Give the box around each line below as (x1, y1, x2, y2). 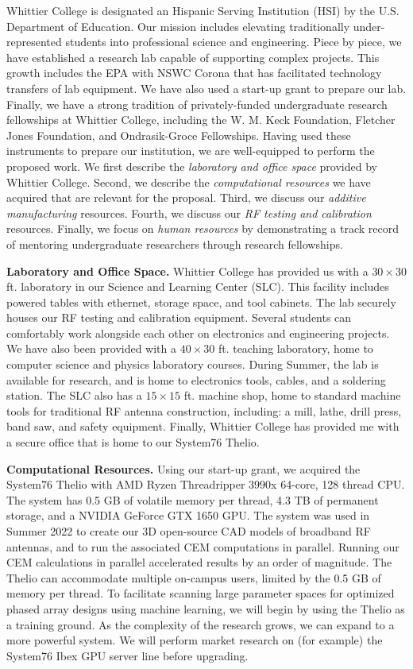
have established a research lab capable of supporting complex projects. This (6, 48, 380, 65)
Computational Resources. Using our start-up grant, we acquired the (6, 460, 361, 477)
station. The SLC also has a (6, 387, 142, 404)
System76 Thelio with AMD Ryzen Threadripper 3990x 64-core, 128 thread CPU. (6, 476, 405, 493)
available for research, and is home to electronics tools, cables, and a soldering (6, 371, 386, 388)
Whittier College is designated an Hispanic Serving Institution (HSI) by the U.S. (6, 2, 399, 18)
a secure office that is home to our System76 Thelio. (6, 434, 260, 451)
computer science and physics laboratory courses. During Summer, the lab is (6, 356, 379, 373)
